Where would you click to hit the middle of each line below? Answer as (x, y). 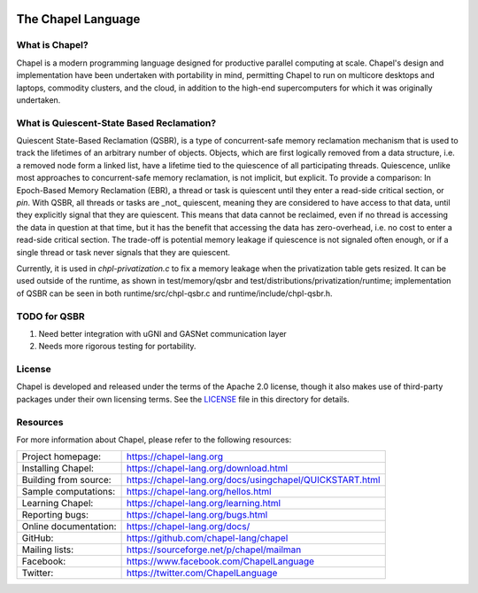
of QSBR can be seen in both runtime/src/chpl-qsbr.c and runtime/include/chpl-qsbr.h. (174, 293)
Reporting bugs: (55, 515)
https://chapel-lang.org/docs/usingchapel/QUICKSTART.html (253, 480)
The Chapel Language (78, 19)
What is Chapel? (52, 45)
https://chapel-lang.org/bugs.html (197, 515)
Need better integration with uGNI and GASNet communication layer (162, 333)
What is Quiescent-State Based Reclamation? (116, 122)
